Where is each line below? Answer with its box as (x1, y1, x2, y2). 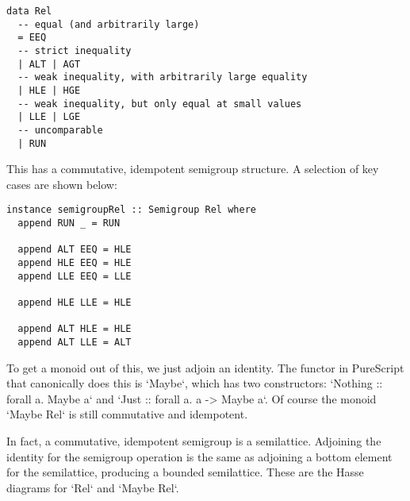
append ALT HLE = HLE (17, 323, 132, 335)
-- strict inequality (17, 44, 132, 56)
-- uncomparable (17, 124, 103, 136)
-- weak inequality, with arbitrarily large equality (17, 71, 308, 83)
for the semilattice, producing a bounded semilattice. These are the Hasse (6, 464, 364, 480)
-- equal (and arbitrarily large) (17, 18, 200, 30)
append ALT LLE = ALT (17, 336, 132, 348)
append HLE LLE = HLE (17, 297, 132, 308)
